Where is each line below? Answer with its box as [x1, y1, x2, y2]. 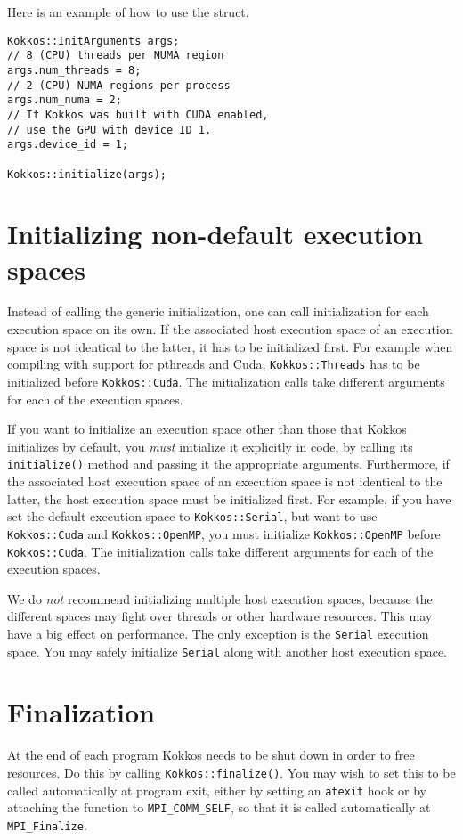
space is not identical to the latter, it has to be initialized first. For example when [7, 337, 453, 355]
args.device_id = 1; [7, 138, 129, 151]
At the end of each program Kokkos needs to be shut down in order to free [7, 746, 415, 764]
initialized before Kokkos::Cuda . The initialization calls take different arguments [7, 371, 445, 390]
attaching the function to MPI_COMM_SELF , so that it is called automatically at [7, 798, 431, 817]
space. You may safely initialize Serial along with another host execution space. [7, 641, 448, 660]
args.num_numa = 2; [7, 94, 122, 107]
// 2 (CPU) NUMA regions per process [7, 78, 231, 92]
